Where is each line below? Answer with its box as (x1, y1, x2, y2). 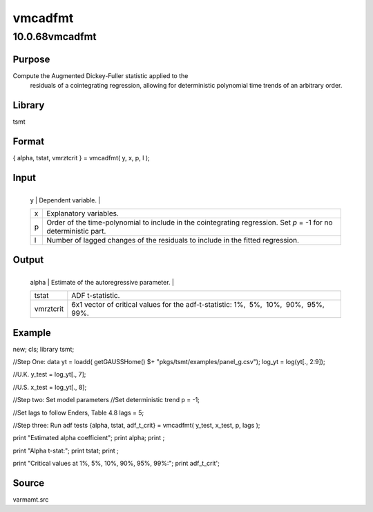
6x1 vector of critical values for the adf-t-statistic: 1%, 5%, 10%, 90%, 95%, (71, 300, 325, 310)
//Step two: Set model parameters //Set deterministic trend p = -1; (12, 396, 200, 404)
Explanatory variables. (46, 209, 119, 218)
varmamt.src (12, 495, 49, 504)
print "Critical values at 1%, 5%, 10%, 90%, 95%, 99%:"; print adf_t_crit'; (12, 459, 220, 468)
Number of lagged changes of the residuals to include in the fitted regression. (46, 236, 300, 245)
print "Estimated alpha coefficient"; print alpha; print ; (12, 434, 165, 442)
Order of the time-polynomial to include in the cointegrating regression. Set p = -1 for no (46, 218, 333, 227)
